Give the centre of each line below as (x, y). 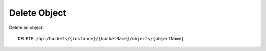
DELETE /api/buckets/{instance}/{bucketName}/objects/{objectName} (101, 38)
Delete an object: (26, 27)
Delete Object (38, 13)
